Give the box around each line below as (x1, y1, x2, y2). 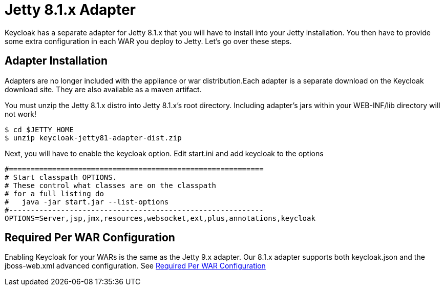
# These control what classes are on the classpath (5, 181, 217, 190)
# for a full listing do (5, 189, 104, 198)
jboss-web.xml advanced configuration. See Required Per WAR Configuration (5, 261, 266, 271)
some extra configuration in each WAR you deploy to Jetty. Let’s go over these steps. (5, 36, 292, 46)
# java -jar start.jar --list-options (5, 197, 169, 206)
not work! (5, 109, 36, 118)
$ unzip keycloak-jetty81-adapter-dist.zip (5, 133, 182, 142)
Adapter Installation (5, 54, 108, 68)
